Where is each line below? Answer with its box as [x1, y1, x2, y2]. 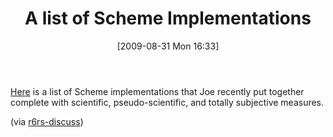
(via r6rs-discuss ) [10, 115, 84, 127]
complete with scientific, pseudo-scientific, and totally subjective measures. [10, 96, 325, 108]
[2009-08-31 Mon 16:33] [116, 40, 220, 52]
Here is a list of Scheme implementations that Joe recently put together [10, 85, 305, 97]
